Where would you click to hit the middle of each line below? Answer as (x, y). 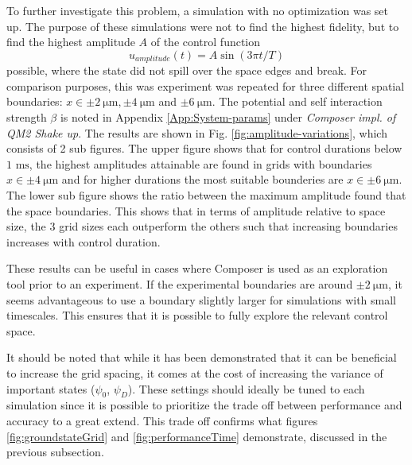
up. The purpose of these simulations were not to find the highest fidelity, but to (203, 26)
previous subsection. (55, 452)
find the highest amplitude (71, 42)
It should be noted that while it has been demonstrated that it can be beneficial (202, 357)
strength (27, 117)
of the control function (206, 42)
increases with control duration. (84, 241)
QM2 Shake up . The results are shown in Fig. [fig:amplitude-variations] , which (197, 132)
